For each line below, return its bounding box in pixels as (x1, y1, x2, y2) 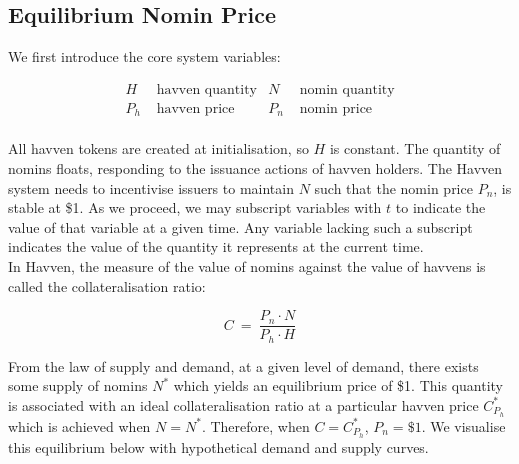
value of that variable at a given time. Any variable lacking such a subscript (8, 216, 473, 237)
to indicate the (395, 197, 486, 218)
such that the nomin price (314, 177, 473, 198)
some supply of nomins (8, 375, 148, 396)
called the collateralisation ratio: (8, 275, 206, 296)
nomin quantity (299, 82, 395, 97)
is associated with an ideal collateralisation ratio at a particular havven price (8, 394, 479, 415)
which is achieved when (8, 415, 151, 436)
